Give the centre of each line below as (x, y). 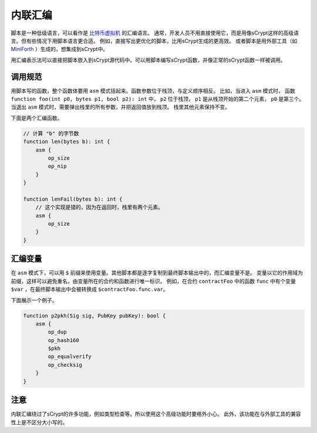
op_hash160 (63, 340)
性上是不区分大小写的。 (39, 422)
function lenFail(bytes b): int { (73, 199)
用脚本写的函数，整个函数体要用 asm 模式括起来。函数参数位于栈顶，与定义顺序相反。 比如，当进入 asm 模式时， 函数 (153, 90)
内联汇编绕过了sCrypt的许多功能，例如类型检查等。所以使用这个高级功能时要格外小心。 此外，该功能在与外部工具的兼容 (156, 414)
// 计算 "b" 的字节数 (51, 133)
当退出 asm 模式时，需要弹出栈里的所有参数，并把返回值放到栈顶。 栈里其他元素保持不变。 (121, 107)
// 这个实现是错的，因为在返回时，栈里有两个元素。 (100, 207)
